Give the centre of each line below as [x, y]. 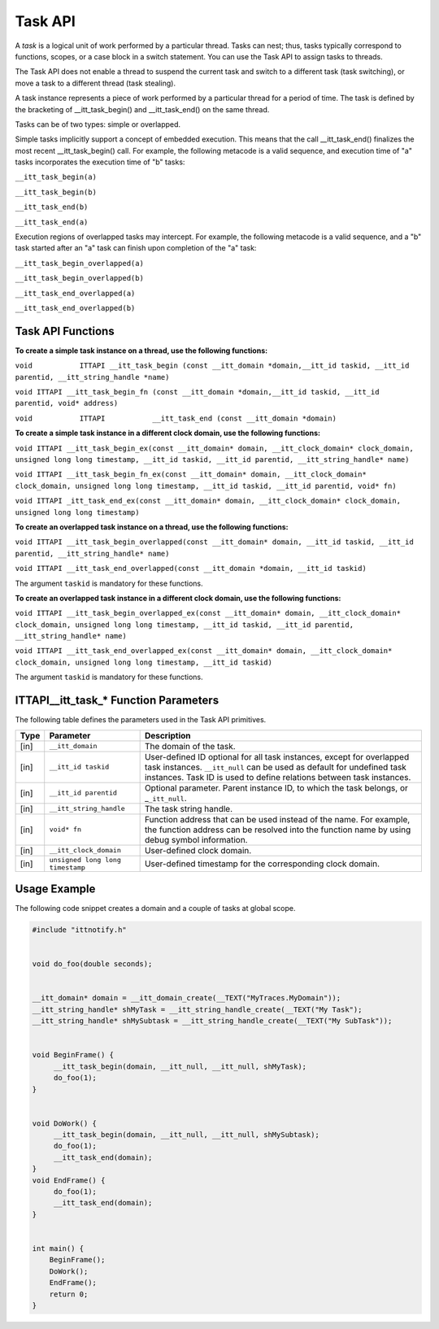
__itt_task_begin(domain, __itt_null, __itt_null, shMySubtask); [187, 1135]
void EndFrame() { [69, 1180]
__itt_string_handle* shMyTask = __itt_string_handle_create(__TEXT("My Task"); [197, 1009]
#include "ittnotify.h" [80, 930]
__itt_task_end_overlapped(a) [75, 293]
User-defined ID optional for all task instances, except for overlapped [277, 756]
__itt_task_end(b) [52, 207]
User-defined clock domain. [198, 850]
